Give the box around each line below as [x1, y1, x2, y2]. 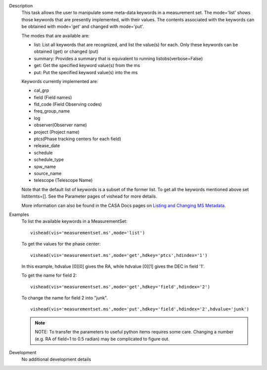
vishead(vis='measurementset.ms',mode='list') [30, 230, 145, 236]
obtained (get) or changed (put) [34, 48, 99, 54]
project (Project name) [34, 129, 80, 135]
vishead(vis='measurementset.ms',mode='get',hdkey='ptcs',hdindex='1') [30, 252, 208, 258]
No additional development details [21, 356, 91, 363]
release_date [34, 143, 60, 149]
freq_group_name [34, 108, 70, 114]
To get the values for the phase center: [21, 241, 101, 247]
